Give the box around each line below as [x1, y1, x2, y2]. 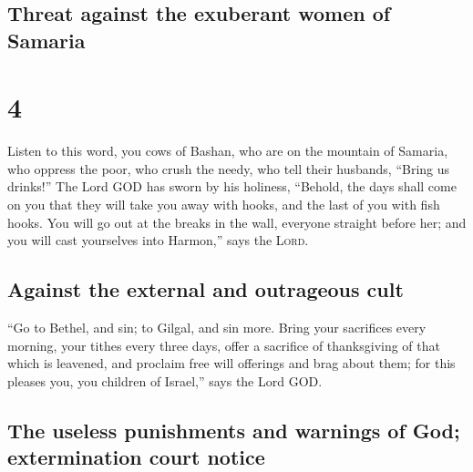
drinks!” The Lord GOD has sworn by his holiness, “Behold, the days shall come [7, 177, 457, 196]
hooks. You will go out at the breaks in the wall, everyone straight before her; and [7, 212, 467, 231]
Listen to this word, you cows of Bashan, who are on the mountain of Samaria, [7, 141, 448, 160]
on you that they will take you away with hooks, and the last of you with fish [7, 195, 440, 214]
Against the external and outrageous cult [7, 275, 404, 303]
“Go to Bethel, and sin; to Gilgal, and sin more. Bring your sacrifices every [7, 318, 427, 337]
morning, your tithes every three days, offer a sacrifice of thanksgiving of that [7, 335, 440, 354]
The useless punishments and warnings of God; [7, 416, 460, 444]
